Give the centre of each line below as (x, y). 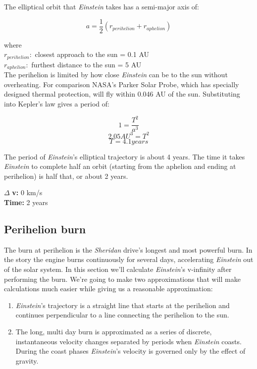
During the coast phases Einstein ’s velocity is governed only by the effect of (130, 351)
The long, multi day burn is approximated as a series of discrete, (114, 331)
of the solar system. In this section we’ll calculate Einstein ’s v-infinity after (118, 269)
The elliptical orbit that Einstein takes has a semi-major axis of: (102, 6)
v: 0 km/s (27, 192)
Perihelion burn (45, 229)
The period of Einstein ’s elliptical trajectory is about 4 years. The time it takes (125, 156)
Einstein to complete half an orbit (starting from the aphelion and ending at (120, 166)
